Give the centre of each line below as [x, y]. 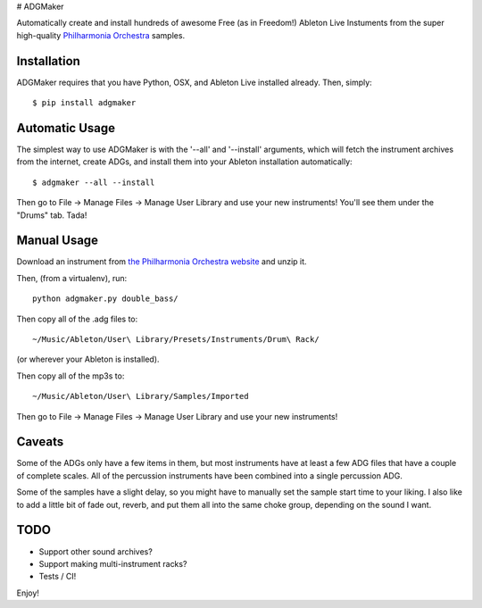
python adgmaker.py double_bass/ [105, 299]
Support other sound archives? [96, 551]
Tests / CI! [58, 577]
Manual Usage [57, 241]
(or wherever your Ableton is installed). [88, 359]
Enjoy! [28, 593]
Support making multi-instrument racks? [113, 563]
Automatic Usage [66, 128]
